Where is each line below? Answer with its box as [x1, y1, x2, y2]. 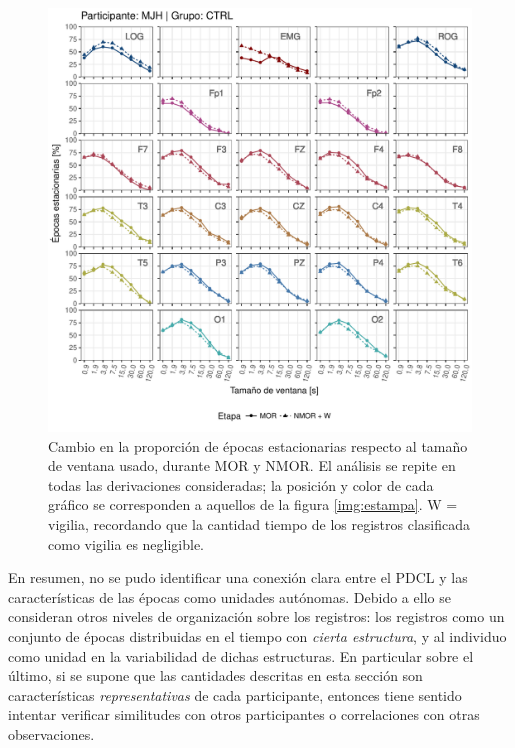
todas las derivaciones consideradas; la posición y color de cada [48, 474, 434, 495]
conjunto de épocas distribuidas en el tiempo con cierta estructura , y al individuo [8, 625, 507, 646]
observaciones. [8, 723, 95, 744]
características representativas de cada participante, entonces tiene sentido [8, 684, 462, 705]
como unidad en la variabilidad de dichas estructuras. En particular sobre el [8, 645, 474, 666]
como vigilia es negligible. [48, 533, 205, 554]
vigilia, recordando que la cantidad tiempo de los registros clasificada [48, 513, 471, 534]
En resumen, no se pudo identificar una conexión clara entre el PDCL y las [8, 567, 468, 588]
